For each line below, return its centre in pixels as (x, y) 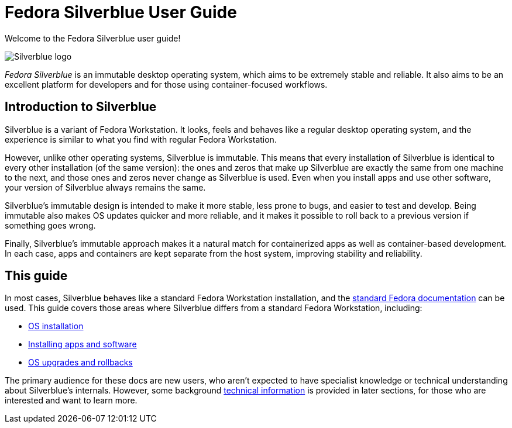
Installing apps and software (83, 344)
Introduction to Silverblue (81, 107)
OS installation (56, 326)
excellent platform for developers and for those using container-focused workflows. (166, 84)
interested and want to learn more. (71, 401)
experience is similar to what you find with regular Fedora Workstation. (141, 139)
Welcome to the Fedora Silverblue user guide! (93, 38)
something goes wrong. (50, 225)
